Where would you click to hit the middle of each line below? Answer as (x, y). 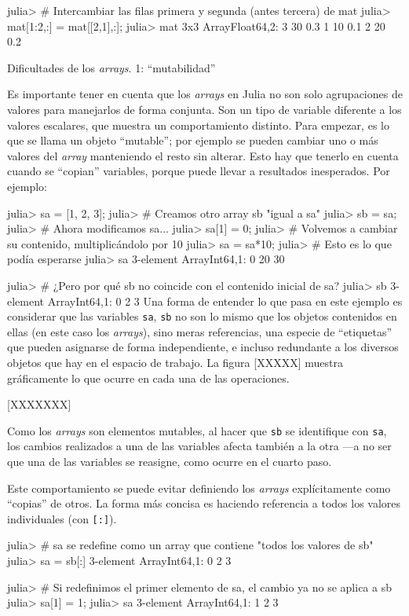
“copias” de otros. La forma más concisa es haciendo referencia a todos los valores (204, 503)
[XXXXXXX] (39, 404)
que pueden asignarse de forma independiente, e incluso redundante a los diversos (203, 347)
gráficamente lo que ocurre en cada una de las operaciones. (148, 378)
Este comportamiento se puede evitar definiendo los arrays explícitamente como (199, 488)
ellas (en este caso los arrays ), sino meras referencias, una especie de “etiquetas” (200, 331)
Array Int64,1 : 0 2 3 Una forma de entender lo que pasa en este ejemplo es (225, 301)
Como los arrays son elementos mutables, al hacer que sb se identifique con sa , (197, 430)
